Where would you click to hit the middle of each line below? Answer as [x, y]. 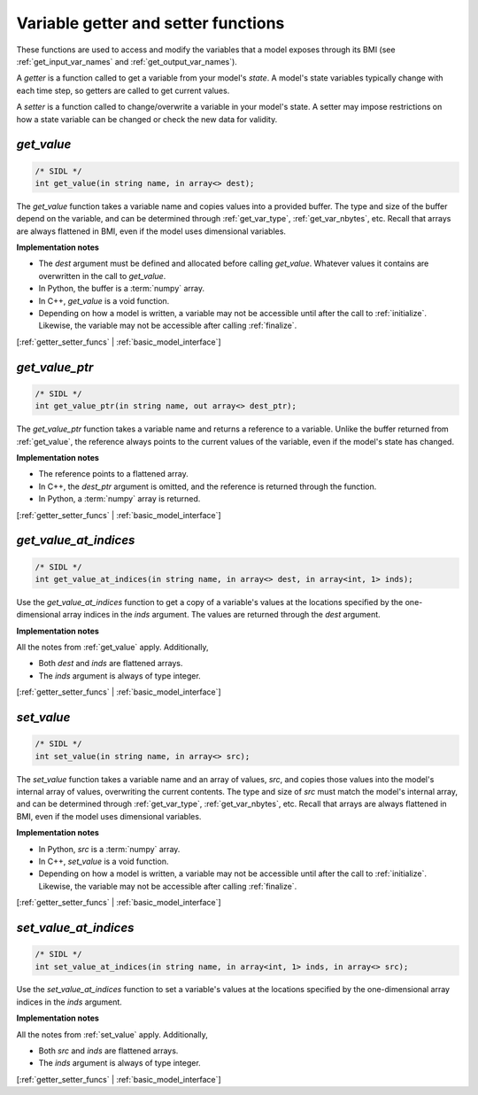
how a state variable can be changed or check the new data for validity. [147, 119]
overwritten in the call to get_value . [102, 276]
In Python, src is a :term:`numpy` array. [109, 849]
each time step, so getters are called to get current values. [123, 90]
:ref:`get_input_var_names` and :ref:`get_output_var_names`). [127, 61]
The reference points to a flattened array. [114, 474]
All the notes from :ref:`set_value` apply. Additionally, [112, 1034]
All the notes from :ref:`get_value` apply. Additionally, [112, 648]
